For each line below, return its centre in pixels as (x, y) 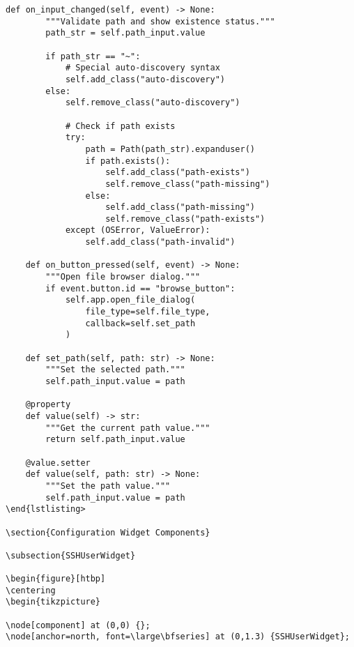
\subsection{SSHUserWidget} (71, 555)
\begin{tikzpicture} (53, 602)
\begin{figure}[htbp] (56, 579)
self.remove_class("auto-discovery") (153, 103)
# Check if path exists (120, 126)
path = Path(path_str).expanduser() (170, 149)
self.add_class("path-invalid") (160, 242)
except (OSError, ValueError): (138, 230)
